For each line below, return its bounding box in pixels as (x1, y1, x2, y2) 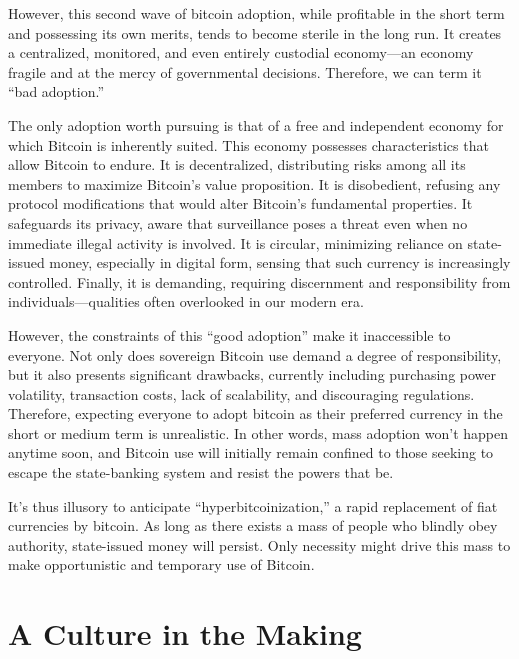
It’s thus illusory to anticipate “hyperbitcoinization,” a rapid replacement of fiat (8, 495, 498, 516)
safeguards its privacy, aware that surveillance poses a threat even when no (8, 212, 468, 233)
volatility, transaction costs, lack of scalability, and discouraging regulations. (8, 383, 475, 404)
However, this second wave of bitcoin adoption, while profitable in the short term (8, 3, 505, 23)
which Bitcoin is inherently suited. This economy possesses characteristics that (8, 134, 489, 155)
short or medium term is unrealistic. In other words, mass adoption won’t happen (8, 422, 509, 443)
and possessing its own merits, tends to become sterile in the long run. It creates (8, 22, 502, 43)
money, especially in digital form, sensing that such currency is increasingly (49, 252, 511, 273)
